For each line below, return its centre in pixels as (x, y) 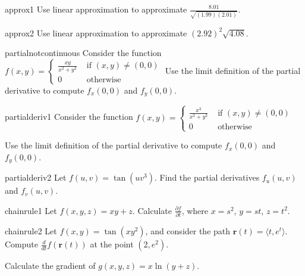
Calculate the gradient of (50, 266)
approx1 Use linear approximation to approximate (96, 9)
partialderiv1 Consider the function (69, 117)
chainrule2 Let (31, 231)
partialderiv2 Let (36, 177)
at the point (112, 244)
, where (195, 210)
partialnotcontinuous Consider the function (83, 53)
